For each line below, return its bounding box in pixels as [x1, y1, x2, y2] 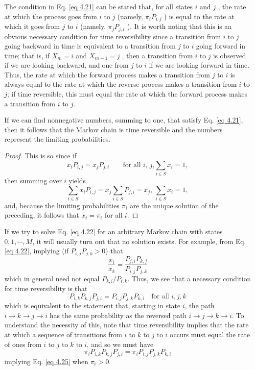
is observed [213, 50, 246, 60]
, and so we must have [87, 339, 154, 349]
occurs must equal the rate [170, 329, 250, 339]
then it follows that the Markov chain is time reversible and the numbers [4, 124, 223, 134]
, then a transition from [122, 50, 193, 60]
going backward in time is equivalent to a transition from [4, 41, 176, 51]
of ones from [4, 339, 42, 349]
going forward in [196, 41, 246, 51]
